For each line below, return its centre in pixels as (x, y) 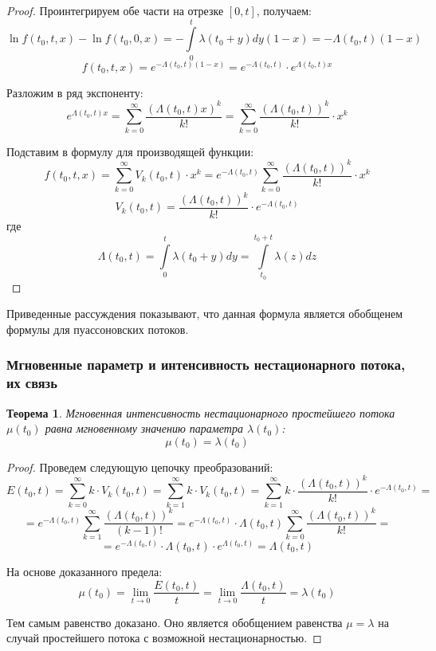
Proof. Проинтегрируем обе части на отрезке (115, 10)
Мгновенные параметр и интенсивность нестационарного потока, (206, 365)
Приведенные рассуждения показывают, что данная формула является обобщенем (205, 314)
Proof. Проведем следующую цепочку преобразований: (140, 467)
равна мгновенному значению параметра (144, 428)
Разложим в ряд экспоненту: (75, 92)
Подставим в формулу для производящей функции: (130, 151)
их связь (32, 383)
